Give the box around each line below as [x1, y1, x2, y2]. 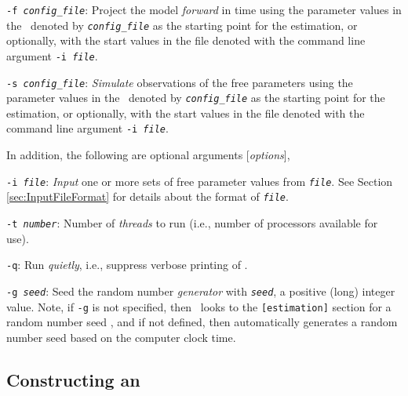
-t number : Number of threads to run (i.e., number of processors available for [6, 215, 378, 231]
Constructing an [6, 367, 140, 391]
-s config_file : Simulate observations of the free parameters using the [6, 74, 353, 90]
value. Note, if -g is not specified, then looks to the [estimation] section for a [6, 298, 392, 314]
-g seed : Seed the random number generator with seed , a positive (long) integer [6, 282, 395, 299]
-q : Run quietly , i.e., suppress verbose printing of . [6, 256, 248, 273]
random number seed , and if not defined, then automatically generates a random [6, 314, 398, 330]
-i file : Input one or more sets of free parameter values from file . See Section [6, 173, 393, 189]
